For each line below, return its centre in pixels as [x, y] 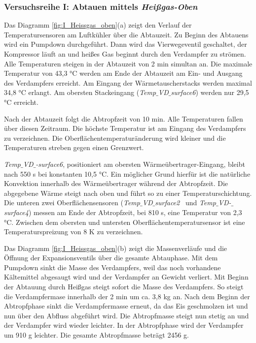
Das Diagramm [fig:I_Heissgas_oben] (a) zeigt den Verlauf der [98, 25]
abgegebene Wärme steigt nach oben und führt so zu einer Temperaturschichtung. [128, 193]
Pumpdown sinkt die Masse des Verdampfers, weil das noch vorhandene [112, 267]
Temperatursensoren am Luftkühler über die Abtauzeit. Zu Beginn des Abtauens [126, 34]
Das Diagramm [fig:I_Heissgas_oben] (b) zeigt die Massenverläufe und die [116, 248]
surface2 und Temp [185, 203]
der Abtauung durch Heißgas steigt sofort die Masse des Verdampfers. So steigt [124, 287]
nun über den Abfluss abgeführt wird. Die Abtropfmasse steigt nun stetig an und [127, 315]
